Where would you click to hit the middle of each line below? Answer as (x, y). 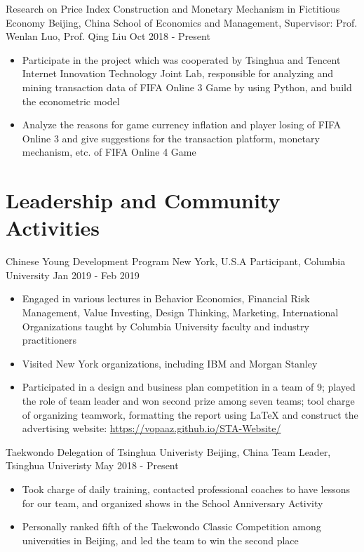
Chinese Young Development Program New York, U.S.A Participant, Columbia (176, 261)
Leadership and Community (143, 200)
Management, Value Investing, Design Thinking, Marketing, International (180, 312)
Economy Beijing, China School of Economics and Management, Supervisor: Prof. (182, 22)
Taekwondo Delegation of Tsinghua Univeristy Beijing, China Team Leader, (168, 451)
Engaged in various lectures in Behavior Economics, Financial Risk (166, 298)
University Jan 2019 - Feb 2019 (73, 275)
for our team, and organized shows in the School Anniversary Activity (173, 503)
